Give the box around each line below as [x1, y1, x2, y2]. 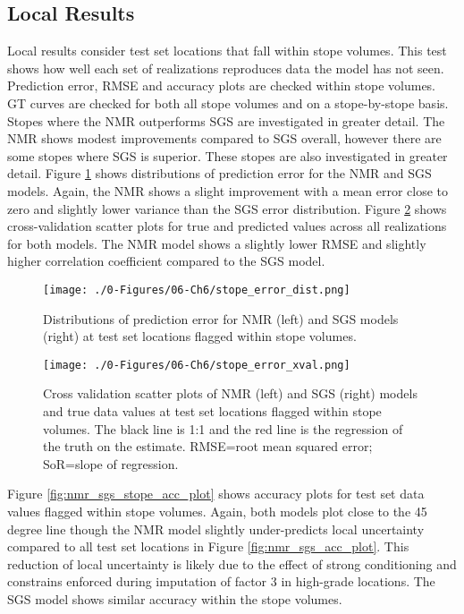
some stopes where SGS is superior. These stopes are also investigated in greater [7, 146, 448, 165]
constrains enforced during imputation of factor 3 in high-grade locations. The [7, 572, 435, 591]
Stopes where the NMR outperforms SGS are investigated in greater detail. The [7, 111, 445, 130]
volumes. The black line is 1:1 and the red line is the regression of [43, 419, 403, 438]
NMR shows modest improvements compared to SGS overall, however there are [7, 129, 442, 148]
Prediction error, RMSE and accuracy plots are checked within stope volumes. [7, 76, 436, 95]
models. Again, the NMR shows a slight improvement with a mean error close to [7, 181, 449, 200]
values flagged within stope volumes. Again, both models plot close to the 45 [7, 501, 427, 520]
